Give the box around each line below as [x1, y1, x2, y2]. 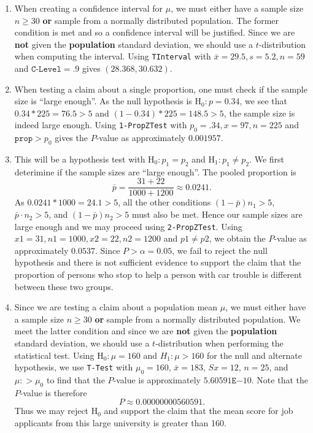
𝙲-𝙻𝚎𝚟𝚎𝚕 [31, 65, 61, 74]
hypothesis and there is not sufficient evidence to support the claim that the [14, 256, 301, 269]
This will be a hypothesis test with [14, 153, 145, 165]
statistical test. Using [14, 348, 95, 361]
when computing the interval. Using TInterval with [14, 50, 211, 63]
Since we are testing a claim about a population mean [14, 301, 218, 313]
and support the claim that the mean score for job [104, 404, 293, 417]
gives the [55, 131, 88, 144]
